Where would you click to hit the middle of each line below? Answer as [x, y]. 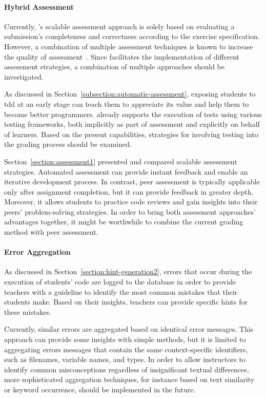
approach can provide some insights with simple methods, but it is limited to [125, 339]
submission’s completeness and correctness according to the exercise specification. [132, 36]
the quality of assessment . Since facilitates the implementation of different [122, 56]
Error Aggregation [37, 252]
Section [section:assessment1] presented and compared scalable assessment [121, 161]
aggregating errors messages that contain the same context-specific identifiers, [126, 349]
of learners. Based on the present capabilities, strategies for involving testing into [131, 134]
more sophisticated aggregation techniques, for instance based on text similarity [129, 379]
